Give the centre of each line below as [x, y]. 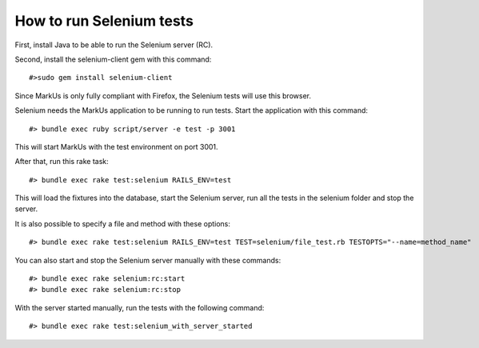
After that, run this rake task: [62, 162]
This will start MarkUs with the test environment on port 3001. [117, 146]
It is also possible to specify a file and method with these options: [123, 223]
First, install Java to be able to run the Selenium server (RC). [114, 45]
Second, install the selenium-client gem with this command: [113, 59]
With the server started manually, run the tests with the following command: [140, 307]
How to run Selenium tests [104, 21]
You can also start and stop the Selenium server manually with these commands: [148, 260]
